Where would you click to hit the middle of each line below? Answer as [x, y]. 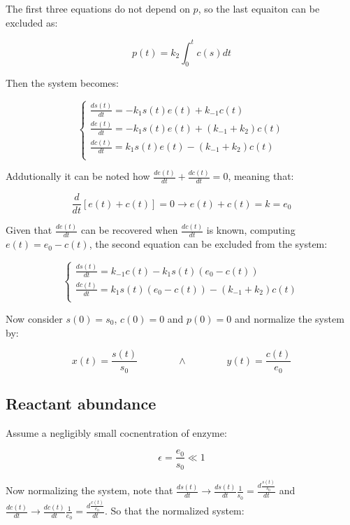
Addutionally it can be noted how [78, 176]
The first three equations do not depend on [98, 8]
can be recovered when [129, 230]
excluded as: [32, 22]
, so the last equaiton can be [259, 8]
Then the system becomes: [62, 83]
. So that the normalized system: [174, 511]
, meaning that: [261, 176]
